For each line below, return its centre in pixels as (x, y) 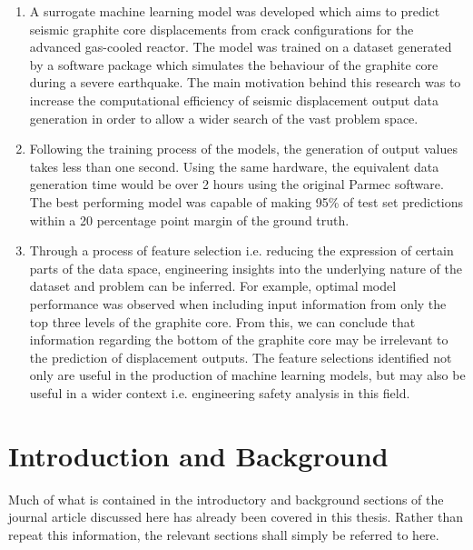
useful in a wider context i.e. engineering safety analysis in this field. (220, 392)
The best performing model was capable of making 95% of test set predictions (246, 201)
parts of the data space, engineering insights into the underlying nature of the (246, 268)
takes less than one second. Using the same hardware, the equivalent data (234, 166)
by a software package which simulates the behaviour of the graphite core (234, 64)
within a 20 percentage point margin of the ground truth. (189, 220)
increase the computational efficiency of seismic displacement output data (234, 100)
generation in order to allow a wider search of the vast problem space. (224, 118)
